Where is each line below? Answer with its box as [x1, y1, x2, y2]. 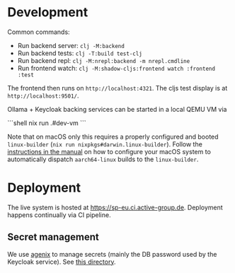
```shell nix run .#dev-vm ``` [7, 118, 86, 127]
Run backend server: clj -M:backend [17, 41, 125, 50]
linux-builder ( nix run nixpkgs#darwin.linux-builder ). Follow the [7, 139, 203, 149]
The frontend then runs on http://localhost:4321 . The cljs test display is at [7, 83, 228, 92]
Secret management [7, 231, 99, 243]
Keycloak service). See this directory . [7, 257, 116, 266]
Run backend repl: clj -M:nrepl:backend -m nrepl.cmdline [17, 56, 190, 64]
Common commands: [7, 28, 70, 36]
